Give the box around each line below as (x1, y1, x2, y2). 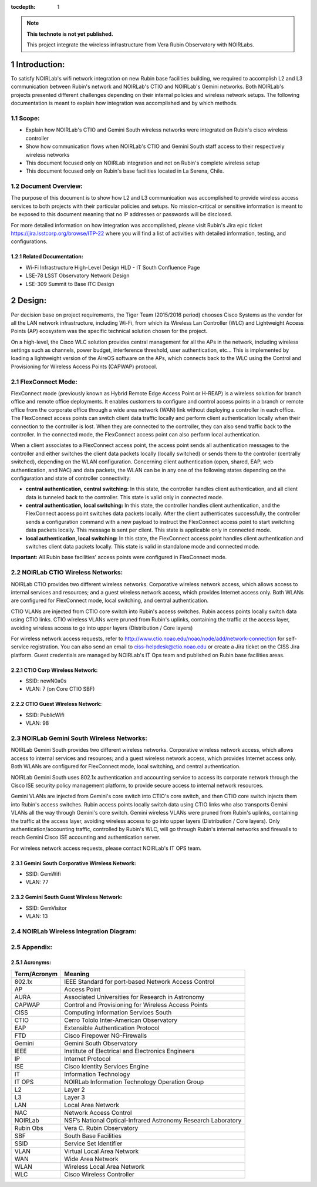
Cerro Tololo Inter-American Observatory (64, 1016, 178, 1024)
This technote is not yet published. (26, 30, 114, 38)
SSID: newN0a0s (25, 677, 67, 684)
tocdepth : (11, 4, 36, 10)
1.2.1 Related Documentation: (11, 253, 83, 260)
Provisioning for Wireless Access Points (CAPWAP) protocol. (11, 363, 158, 370)
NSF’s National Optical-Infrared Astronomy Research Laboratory (64, 1116, 242, 1124)
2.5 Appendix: (11, 943, 53, 951)
